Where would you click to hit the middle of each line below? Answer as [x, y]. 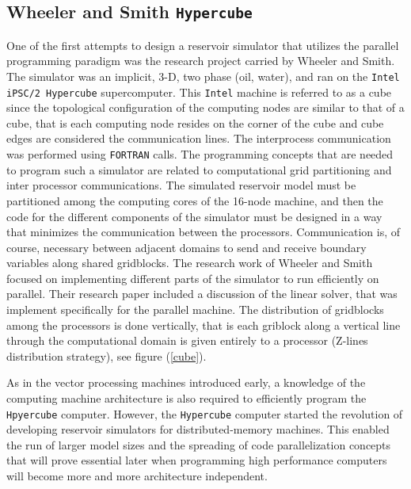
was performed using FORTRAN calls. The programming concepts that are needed [200, 154]
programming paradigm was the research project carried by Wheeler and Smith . [201, 61]
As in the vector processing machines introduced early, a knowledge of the [186, 382]
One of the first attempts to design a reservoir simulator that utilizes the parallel [203, 45]
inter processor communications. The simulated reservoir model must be [181, 185]
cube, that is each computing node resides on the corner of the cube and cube [195, 122]
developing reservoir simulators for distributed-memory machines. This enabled [198, 429]
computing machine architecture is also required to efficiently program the [186, 398]
